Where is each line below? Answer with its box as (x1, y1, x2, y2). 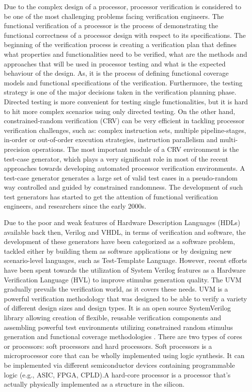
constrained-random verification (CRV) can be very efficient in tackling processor (4, 115, 245, 126)
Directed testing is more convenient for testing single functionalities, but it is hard (4, 96, 248, 106)
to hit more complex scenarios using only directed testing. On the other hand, (4, 106, 236, 116)
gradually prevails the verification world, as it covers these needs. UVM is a (4, 284, 228, 294)
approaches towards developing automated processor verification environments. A (4, 163, 245, 173)
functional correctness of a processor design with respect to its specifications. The (4, 30, 246, 40)
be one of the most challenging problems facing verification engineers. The (4, 11, 224, 21)
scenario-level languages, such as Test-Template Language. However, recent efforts (4, 255, 247, 265)
